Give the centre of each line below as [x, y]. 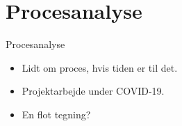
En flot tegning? [56, 114]
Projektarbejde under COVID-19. [93, 91]
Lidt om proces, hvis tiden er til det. [100, 67]
